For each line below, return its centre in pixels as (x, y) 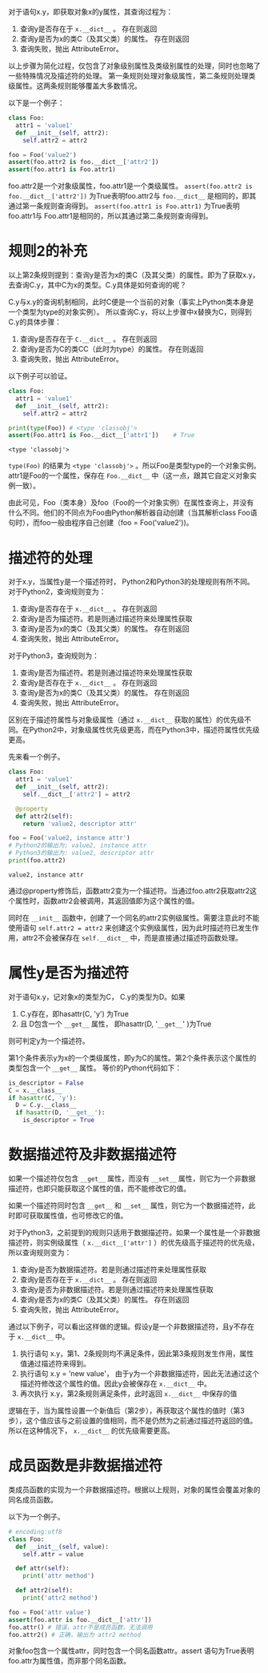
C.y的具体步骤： (35, 322)
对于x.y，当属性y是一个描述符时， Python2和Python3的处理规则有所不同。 (131, 582)
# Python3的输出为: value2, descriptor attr (81, 853)
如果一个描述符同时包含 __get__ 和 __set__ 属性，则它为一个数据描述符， (128, 1206)
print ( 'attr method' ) (58, 1576)
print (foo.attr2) (37, 861)
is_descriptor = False (46, 1083)
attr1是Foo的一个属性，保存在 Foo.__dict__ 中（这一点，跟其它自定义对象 (129, 475)
